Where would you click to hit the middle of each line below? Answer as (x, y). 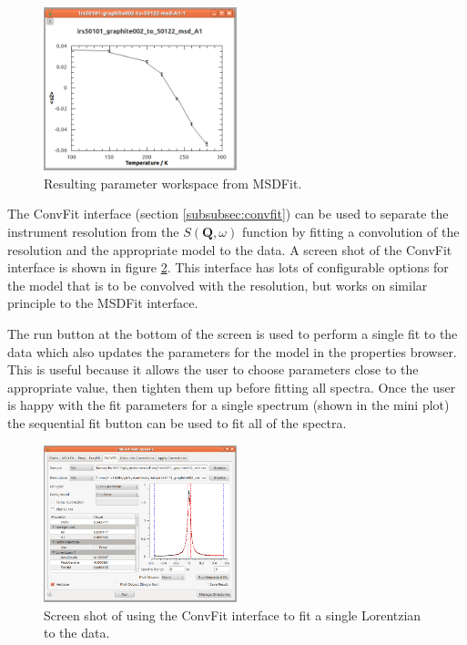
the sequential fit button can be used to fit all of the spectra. (177, 422)
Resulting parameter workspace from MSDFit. (173, 183)
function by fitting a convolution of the (350, 232)
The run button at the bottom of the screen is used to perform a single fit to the (233, 333)
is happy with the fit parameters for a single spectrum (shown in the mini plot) (228, 405)
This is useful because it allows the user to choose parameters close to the (213, 369)
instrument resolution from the (93, 232)
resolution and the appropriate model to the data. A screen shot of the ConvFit (230, 249)
